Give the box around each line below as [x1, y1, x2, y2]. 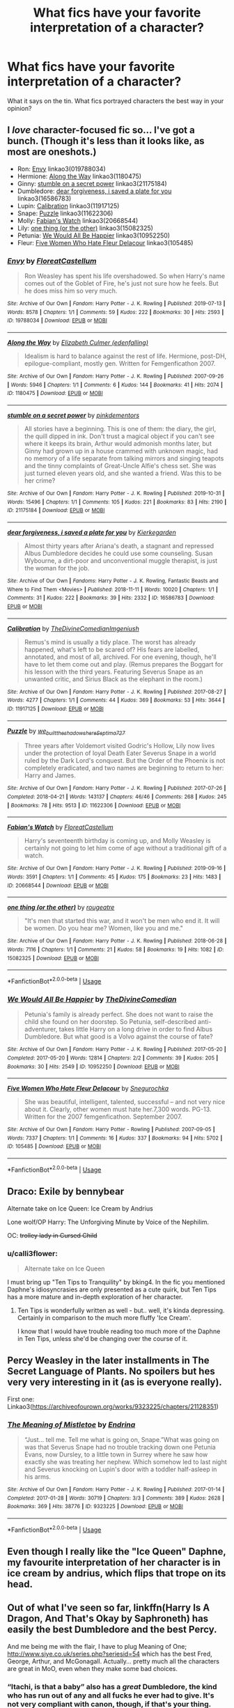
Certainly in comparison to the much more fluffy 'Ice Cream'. [17, 1313, 192, 1321]
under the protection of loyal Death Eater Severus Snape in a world [24, 749, 217, 757]
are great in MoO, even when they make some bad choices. [7, 1664, 178, 1672]
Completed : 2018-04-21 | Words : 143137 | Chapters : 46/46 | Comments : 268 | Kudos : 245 [7, 793, 227, 800]
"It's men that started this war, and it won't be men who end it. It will [24, 917, 220, 925]
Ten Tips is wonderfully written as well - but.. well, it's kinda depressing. [17, 1306, 225, 1314]
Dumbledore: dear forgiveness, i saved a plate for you [17, 187, 172, 195]
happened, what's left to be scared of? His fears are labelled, [24, 645, 200, 653]
